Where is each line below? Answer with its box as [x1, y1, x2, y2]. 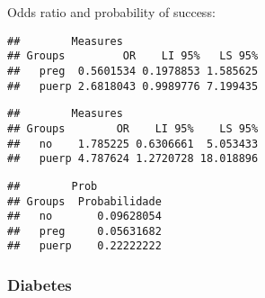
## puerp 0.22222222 [7, 239, 162, 253]
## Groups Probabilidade [7, 194, 162, 208]
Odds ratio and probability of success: [7, 3, 216, 21]
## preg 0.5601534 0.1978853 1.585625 [7, 64, 259, 77]
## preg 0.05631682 [7, 224, 162, 238]
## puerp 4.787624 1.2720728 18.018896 [7, 152, 259, 166]
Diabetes [7, 274, 72, 296]
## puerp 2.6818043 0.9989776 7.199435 [7, 79, 259, 93]
